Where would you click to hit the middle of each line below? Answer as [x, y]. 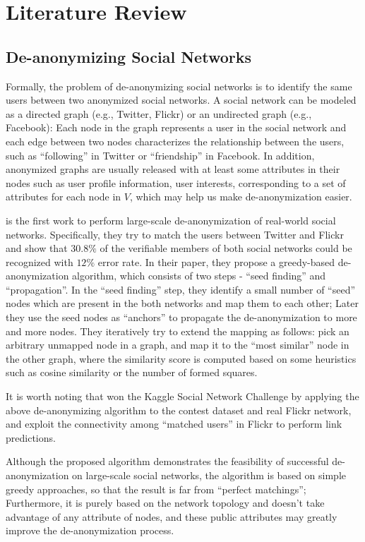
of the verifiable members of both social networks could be [226, 248]
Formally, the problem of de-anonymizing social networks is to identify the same [179, 86]
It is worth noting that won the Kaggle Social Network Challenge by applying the [182, 396]
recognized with [40, 261]
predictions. [31, 437]
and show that [37, 248]
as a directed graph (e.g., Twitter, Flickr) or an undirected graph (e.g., [159, 113]
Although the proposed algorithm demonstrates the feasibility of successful [167, 461]
